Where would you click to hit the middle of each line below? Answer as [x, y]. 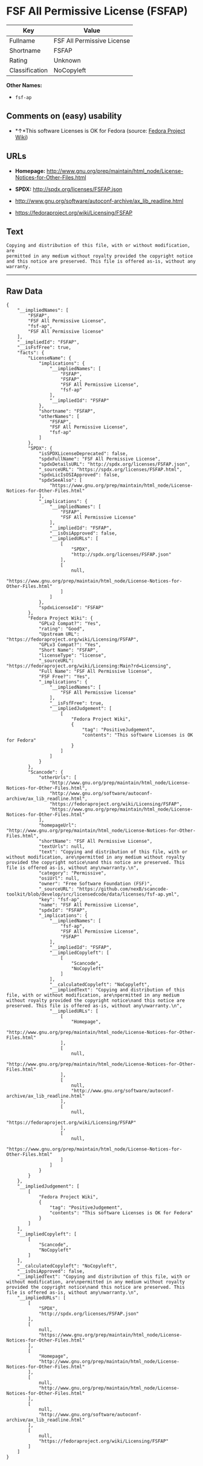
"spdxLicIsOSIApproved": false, [79, 475]
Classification [29, 70]
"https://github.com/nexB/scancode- [123, 889]
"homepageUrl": [58, 826]
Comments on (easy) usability [64, 116]
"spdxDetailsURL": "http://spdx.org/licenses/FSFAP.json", [114, 464]
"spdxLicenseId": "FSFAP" [71, 608]
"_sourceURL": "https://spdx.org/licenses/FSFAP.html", [110, 470]
